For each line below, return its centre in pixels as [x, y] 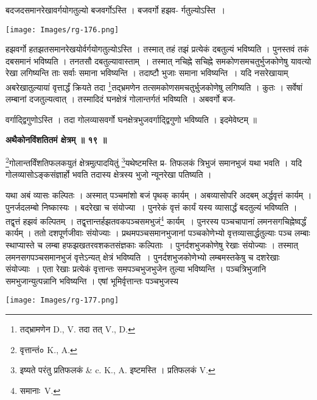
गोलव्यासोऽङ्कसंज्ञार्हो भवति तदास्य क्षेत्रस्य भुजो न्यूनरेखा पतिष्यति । [109, 174]
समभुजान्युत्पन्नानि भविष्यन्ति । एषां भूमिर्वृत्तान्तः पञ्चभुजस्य [92, 280]
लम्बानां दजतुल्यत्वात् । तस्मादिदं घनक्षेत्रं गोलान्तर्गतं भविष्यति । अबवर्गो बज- [121, 99]
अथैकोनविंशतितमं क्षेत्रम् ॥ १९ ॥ [56, 140]
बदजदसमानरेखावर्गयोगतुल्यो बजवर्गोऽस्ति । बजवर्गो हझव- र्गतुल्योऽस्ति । [116, 10]
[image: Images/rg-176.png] [62, 30]
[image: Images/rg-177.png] [62, 300]
